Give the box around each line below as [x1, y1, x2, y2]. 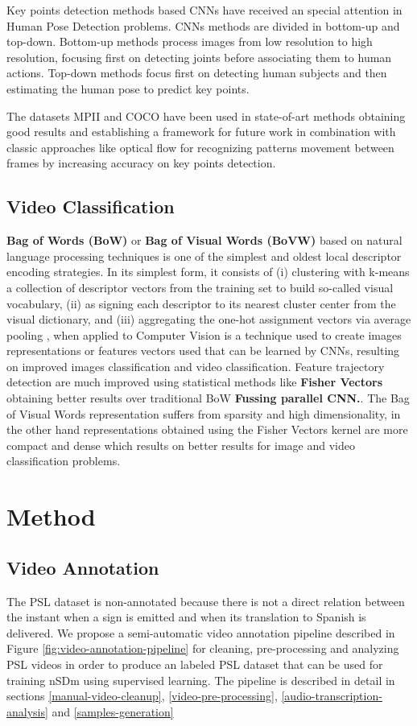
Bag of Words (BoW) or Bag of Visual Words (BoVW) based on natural [6, 232, 403, 249]
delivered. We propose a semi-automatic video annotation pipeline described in [6, 624, 395, 641]
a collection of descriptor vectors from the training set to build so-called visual [6, 278, 394, 295]
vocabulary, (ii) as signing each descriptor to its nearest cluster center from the [6, 295, 396, 311]
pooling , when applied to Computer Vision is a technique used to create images [6, 326, 402, 343]
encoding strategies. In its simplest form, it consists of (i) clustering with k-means [6, 263, 410, 280]
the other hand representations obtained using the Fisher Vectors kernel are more [6, 421, 408, 438]
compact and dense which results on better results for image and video [6, 436, 355, 453]
